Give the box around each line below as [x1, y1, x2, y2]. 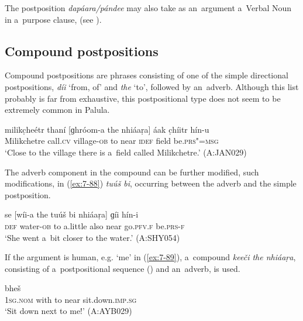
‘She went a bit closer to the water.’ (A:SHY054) [5, 231, 180, 243]
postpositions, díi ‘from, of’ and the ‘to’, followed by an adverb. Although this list [5, 80, 299, 92]
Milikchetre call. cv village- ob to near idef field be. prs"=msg [5, 134, 219, 147]
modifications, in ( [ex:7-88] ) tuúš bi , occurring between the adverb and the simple [5, 177, 297, 189]
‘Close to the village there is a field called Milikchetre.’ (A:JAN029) [5, 146, 247, 158]
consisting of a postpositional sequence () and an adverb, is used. [5, 262, 240, 274]
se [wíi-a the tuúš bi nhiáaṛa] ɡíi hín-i [5, 208, 139, 220]
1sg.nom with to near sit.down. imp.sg [5, 293, 137, 305]
